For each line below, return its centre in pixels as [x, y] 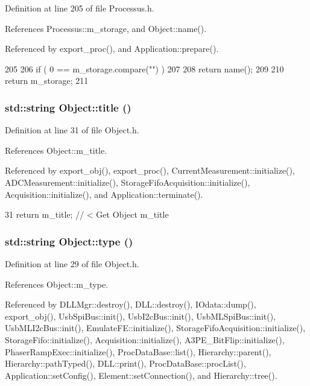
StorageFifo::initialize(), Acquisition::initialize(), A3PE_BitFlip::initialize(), [145, 339]
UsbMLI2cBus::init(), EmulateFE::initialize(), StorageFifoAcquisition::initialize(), [155, 328]
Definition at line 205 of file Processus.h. [80, 8]
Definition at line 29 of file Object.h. [72, 263]
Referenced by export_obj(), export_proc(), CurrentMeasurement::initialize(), [150, 170]
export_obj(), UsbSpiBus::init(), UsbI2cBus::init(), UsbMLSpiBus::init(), [141, 316]
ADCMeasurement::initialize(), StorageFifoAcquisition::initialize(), [128, 182]
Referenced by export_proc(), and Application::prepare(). [112, 49]
